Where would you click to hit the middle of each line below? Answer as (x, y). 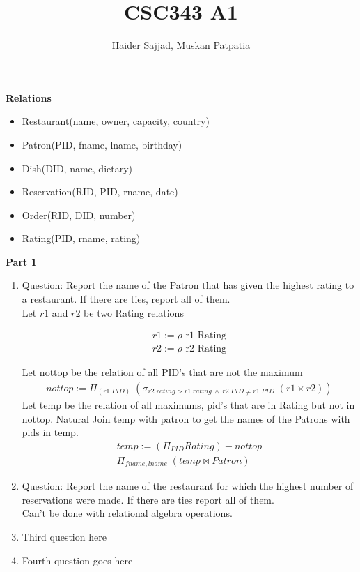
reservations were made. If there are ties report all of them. (148, 499)
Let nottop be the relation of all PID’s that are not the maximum (162, 372)
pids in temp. (50, 432)
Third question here (64, 537)
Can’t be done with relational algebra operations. (127, 513)
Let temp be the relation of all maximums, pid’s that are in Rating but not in (188, 404)
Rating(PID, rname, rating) (81, 238)
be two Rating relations (134, 312)
